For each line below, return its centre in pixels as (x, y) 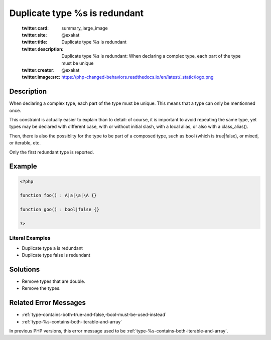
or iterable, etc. (25, 143)
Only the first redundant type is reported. (52, 152)
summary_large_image (85, 28)
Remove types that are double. (53, 281)
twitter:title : (35, 42)
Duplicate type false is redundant (56, 255)
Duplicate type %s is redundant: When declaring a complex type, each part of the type (151, 56)
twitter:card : (35, 28)
